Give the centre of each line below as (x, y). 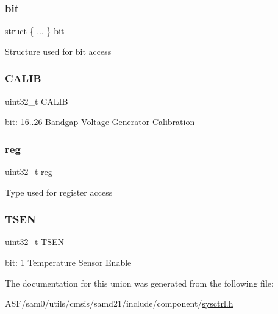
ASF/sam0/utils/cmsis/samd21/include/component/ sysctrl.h (119, 303)
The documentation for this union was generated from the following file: (139, 283)
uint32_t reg (29, 172)
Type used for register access (59, 192)
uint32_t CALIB (37, 101)
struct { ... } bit (35, 31)
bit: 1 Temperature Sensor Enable (68, 262)
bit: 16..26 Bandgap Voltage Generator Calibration (100, 122)
